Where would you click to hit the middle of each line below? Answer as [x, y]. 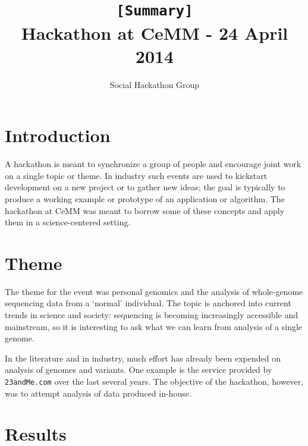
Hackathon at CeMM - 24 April [155, 32]
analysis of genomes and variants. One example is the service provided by [139, 370]
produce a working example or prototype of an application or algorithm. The [145, 198]
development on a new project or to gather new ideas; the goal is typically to [145, 187]
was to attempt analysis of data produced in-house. [98, 393]
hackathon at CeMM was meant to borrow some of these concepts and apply [145, 210]
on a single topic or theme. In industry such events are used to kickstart [136, 175]
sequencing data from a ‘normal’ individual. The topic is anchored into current [148, 303]
